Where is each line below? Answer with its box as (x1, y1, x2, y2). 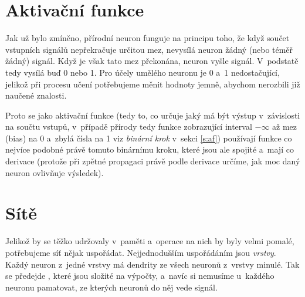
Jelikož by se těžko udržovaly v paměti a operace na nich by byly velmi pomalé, (5, 235, 294, 247)
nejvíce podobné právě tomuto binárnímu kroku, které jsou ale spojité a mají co (5, 143, 294, 156)
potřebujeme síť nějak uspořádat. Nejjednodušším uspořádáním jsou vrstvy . (5, 246, 276, 258)
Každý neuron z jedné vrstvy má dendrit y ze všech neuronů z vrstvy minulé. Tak (5, 258, 300, 270)
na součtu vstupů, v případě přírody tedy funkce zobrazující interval (5, 120, 252, 133)
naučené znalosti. (5, 89, 67, 102)
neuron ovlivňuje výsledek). (5, 166, 104, 178)
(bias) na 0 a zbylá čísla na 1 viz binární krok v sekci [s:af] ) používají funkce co (5, 131, 292, 144)
